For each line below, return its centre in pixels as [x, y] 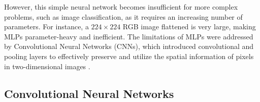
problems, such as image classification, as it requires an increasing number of [123, 16]
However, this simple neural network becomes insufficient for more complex [121, 7]
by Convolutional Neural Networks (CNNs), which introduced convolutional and [129, 46]
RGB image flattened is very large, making [189, 27]
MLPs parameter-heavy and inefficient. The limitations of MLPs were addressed [129, 36]
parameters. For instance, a [46, 27]
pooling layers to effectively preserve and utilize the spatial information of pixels [129, 56]
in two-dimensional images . [47, 66]
